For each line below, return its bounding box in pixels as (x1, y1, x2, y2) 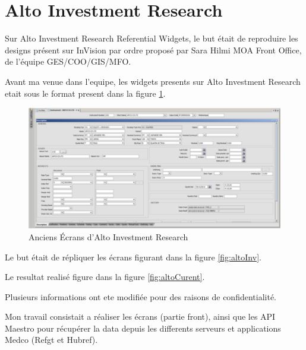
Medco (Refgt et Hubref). (5, 333, 98, 346)
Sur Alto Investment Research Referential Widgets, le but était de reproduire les (5, 32, 298, 44)
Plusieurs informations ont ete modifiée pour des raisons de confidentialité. (5, 290, 277, 303)
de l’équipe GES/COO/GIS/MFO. (5, 55, 131, 68)
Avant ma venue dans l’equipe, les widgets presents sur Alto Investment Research (5, 75, 301, 87)
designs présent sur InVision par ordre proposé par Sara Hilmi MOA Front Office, (5, 43, 302, 56)
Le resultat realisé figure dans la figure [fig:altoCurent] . (5, 271, 205, 283)
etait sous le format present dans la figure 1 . (5, 87, 166, 99)
